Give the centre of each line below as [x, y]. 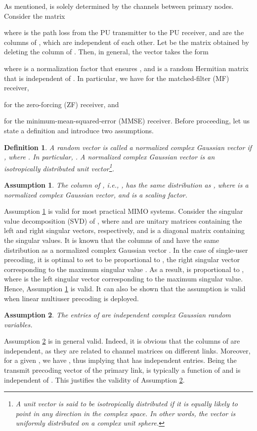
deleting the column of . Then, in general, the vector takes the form [106, 52]
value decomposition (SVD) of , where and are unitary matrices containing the [123, 220]
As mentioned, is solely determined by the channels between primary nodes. [119, 6]
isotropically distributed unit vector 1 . [59, 167]
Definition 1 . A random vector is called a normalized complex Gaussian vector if [128, 147]
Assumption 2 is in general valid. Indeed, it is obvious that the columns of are [122, 341]
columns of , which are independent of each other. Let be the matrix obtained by [127, 42]
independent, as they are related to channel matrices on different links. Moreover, [127, 350]
